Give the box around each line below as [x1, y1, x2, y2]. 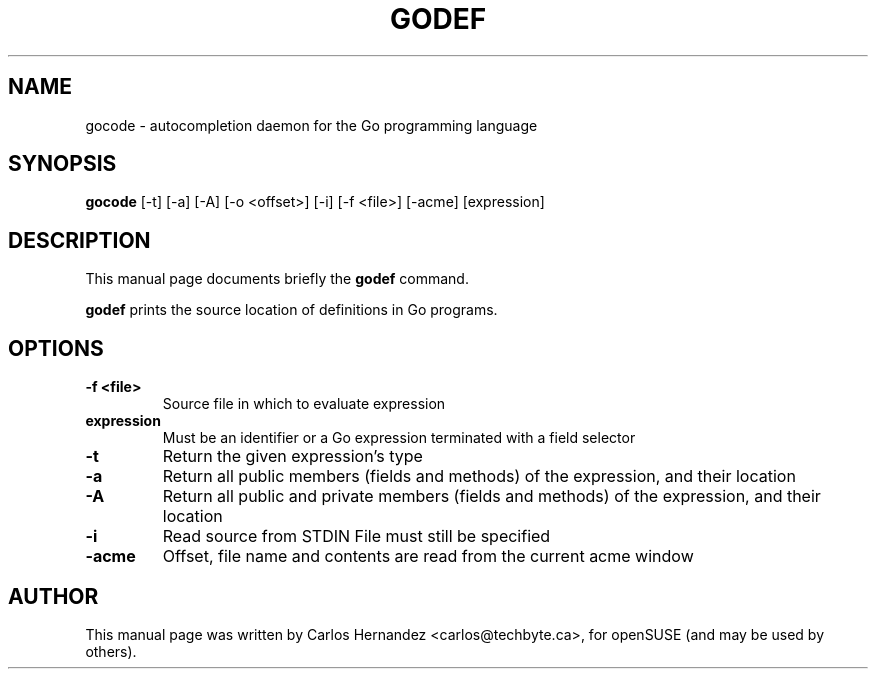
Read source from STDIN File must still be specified [162, 526, 551, 547]
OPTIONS [8, 335, 104, 361]
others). [85, 642, 137, 660]
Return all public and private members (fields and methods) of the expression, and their [162, 486, 821, 507]
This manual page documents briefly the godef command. [85, 270, 469, 288]
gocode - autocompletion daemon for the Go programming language [85, 116, 538, 134]
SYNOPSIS [8, 151, 117, 177]
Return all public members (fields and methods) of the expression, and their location [162, 466, 796, 487]
